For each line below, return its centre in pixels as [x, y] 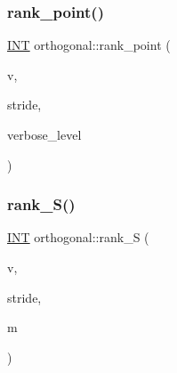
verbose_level [44, 134]
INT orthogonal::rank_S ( [78, 237]
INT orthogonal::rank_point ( [89, 45]
